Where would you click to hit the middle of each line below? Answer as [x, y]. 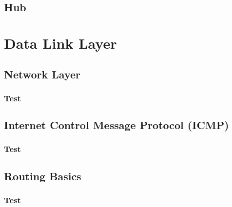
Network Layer [42, 74]
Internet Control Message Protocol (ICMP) [116, 125]
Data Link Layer [60, 43]
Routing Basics [43, 176]
